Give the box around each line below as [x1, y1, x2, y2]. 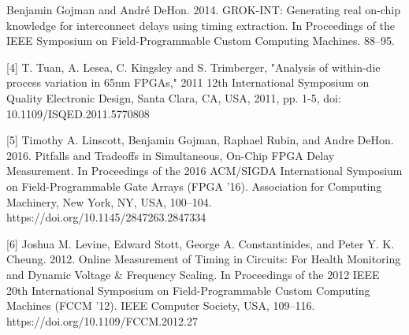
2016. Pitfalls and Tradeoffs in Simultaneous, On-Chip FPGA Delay [6, 147, 335, 163]
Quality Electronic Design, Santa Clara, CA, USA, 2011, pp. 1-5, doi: [6, 89, 341, 106]
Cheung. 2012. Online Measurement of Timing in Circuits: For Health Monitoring [6, 251, 401, 267]
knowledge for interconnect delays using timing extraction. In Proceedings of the [6, 17, 395, 33]
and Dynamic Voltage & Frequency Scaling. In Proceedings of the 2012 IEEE [6, 266, 380, 282]
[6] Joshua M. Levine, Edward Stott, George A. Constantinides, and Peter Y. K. [6, 235, 395, 251]
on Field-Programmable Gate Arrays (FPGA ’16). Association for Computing [6, 177, 382, 194]
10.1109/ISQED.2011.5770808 [6, 105, 150, 121]
